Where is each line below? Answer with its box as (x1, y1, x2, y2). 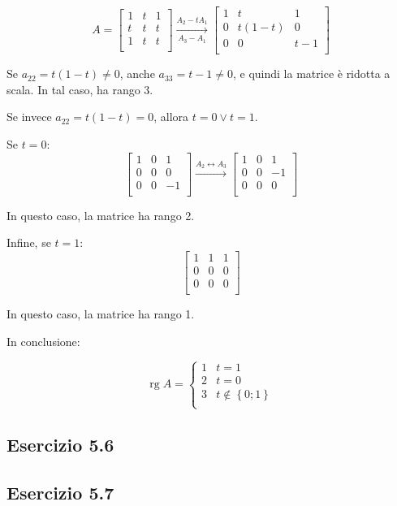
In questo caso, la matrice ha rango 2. (6, 206, 195, 223)
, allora (153, 108, 189, 125)
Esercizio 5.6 (6, 432, 114, 457)
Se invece (6, 108, 52, 125)
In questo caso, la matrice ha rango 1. (6, 305, 195, 322)
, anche (119, 65, 155, 82)
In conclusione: (6, 332, 80, 349)
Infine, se (6, 234, 51, 251)
